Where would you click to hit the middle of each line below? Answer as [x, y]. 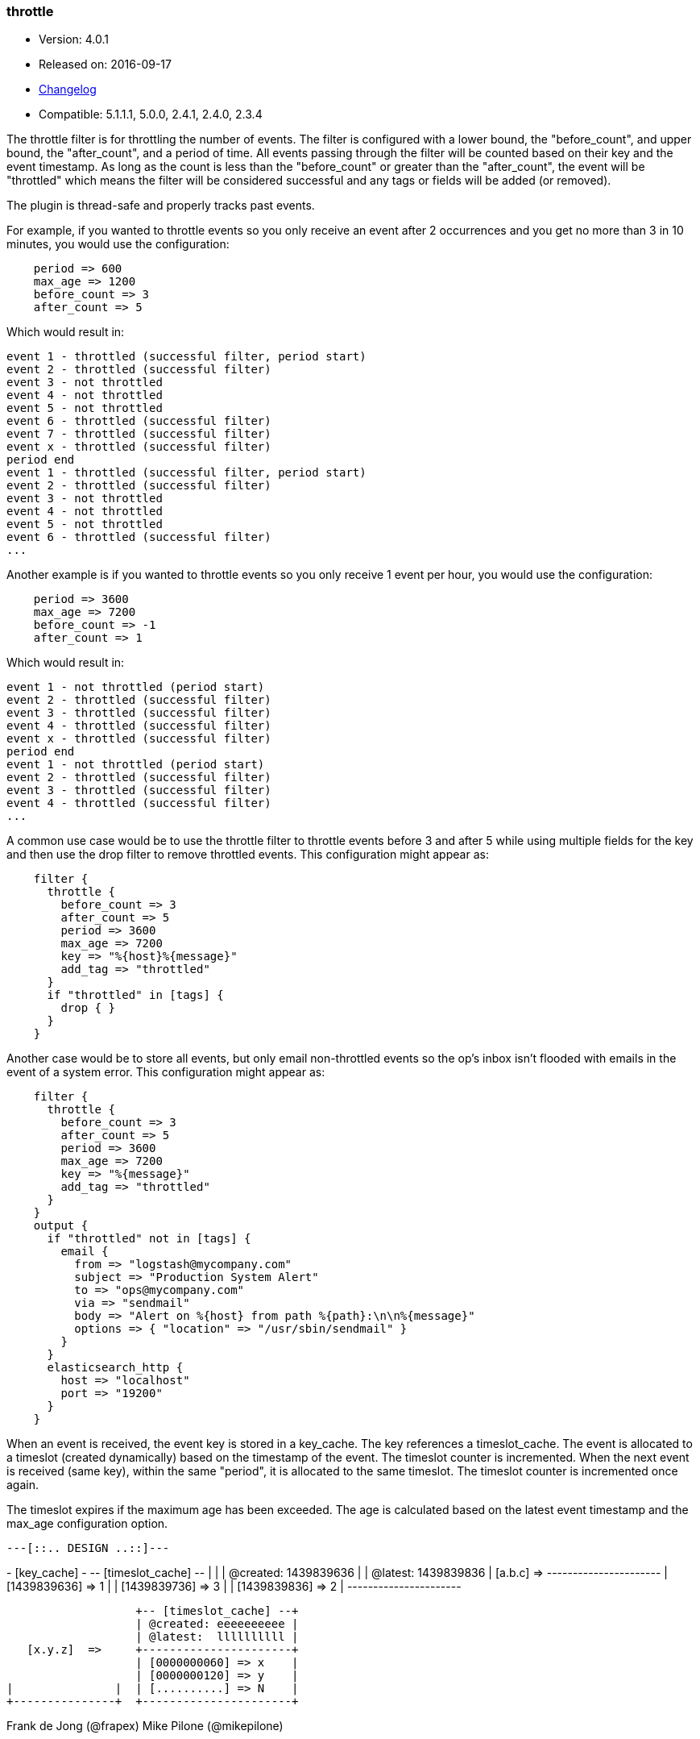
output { [61, 1226]
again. [23, 1485]
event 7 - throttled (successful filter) [139, 434]
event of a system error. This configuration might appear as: [166, 1072]
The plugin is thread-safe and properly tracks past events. [161, 206]
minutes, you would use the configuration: [118, 244]
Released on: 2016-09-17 [105, 64]
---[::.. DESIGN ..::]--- [88, 1548]
